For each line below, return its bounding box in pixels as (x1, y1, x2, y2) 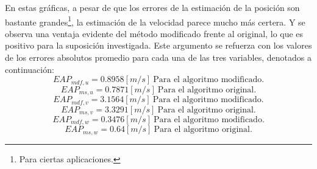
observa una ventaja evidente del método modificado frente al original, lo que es (5, 27, 304, 40)
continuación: (5, 63, 54, 75)
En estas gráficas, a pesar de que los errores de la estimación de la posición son (5, 1, 300, 13)
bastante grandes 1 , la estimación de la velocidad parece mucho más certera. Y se (5, 13, 305, 28)
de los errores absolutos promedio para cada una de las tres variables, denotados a (5, 51, 312, 64)
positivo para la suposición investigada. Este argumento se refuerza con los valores (5, 39, 312, 52)
